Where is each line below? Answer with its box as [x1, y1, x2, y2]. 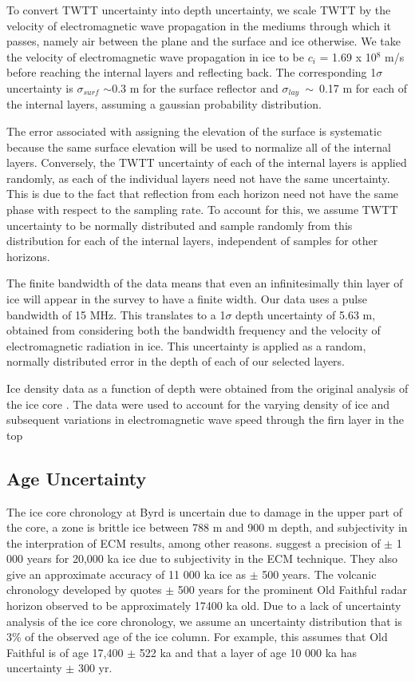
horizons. [6, 247, 50, 264]
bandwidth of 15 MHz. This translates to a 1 [6, 306, 226, 323]
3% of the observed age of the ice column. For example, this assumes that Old [6, 628, 388, 645]
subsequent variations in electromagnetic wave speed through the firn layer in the [6, 411, 404, 428]
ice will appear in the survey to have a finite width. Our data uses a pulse [6, 290, 367, 307]
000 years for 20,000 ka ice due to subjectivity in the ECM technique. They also [6, 550, 398, 567]
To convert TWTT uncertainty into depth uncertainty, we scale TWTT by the [6, 2, 391, 18]
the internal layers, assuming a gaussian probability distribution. [6, 96, 322, 113]
